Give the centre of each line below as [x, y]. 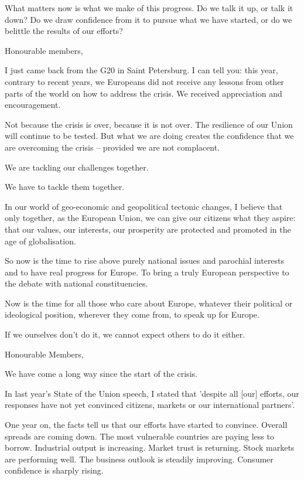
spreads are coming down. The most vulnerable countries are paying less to [139, 436]
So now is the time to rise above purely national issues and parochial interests [145, 261]
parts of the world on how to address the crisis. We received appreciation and [144, 93]
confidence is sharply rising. [54, 470]
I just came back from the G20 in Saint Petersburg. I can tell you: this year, [141, 70]
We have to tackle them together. [65, 187]
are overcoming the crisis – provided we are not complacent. [112, 147]
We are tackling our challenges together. [77, 167]
